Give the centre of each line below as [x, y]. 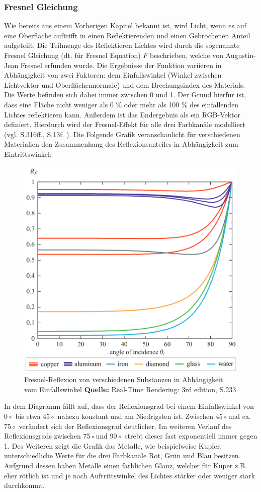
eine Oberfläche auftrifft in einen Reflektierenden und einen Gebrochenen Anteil [127, 35]
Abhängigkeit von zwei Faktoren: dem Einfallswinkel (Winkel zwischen [113, 75]
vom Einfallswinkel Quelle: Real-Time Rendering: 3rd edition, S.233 [130, 389]
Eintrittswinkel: [28, 153]
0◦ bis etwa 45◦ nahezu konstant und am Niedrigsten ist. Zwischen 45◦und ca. [127, 416]
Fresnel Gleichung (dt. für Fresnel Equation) [72, 55]
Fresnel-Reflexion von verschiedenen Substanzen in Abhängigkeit [124, 379]
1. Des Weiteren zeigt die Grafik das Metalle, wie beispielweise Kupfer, [113, 445]
